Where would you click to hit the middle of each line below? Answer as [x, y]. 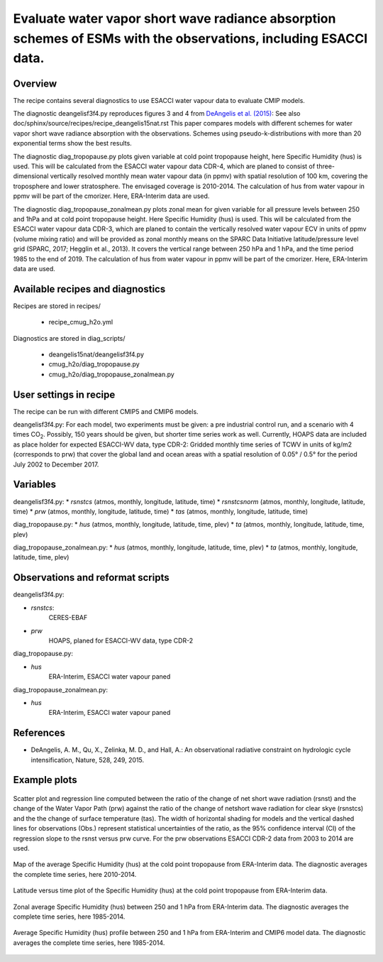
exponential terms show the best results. [73, 143]
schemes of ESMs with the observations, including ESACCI [190, 38]
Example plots [45, 780]
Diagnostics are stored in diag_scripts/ [69, 338]
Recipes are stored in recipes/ [57, 306]
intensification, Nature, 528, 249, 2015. [88, 760]
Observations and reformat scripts [91, 578]
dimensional [31, 176]
